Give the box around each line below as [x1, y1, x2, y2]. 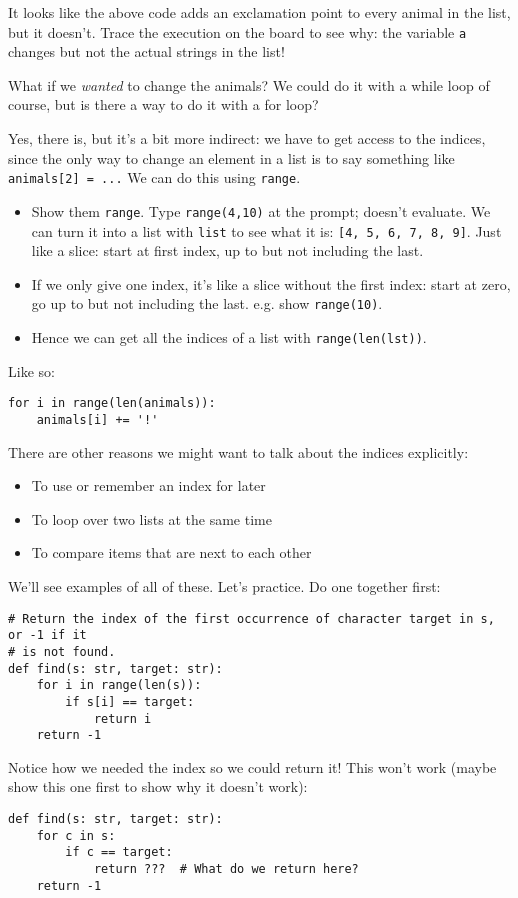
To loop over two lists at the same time [31, 508, 272, 529]
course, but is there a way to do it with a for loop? [8, 94, 319, 115]
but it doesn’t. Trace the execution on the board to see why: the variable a [8, 21, 467, 42]
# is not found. [8, 644, 116, 659]
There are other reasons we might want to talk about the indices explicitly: [8, 441, 469, 462]
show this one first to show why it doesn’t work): [8, 776, 308, 797]
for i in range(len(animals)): [8, 396, 216, 411]
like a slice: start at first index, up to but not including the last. [31, 240, 424, 261]
